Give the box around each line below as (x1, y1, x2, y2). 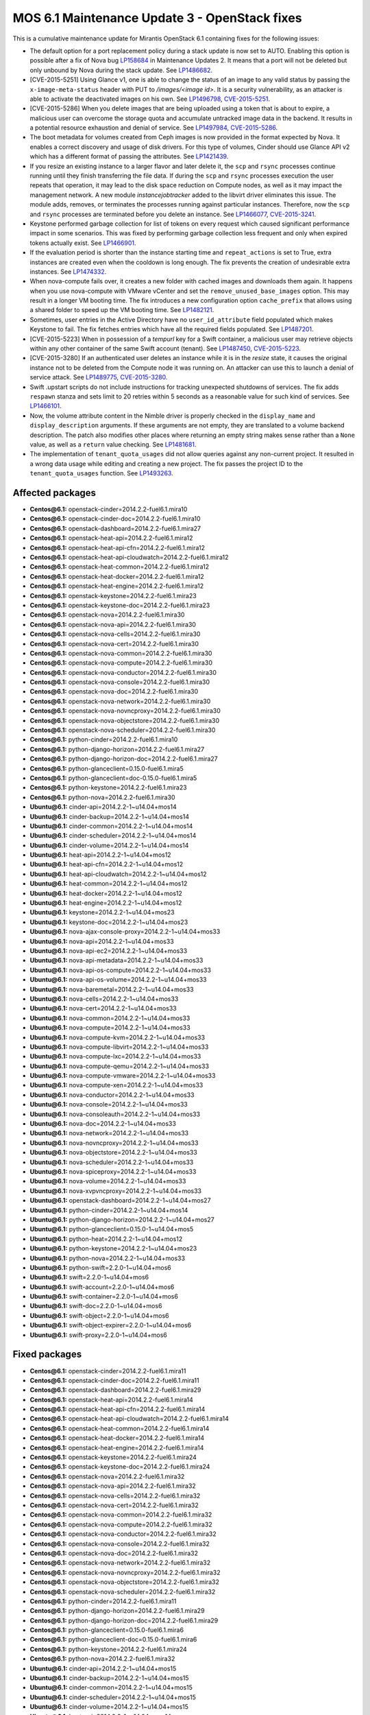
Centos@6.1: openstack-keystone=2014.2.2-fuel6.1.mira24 (29, 1453, 197, 1461)
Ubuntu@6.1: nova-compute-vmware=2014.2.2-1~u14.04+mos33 (29, 1072, 216, 1080)
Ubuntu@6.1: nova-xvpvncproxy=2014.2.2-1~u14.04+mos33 (29, 1187, 202, 1195)
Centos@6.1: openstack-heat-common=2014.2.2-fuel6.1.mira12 (29, 563, 210, 571)
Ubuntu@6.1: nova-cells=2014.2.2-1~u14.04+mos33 (29, 995, 179, 1003)
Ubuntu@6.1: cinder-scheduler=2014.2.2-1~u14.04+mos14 (29, 831, 197, 840)
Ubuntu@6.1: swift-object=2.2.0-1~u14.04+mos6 (29, 1311, 169, 1320)
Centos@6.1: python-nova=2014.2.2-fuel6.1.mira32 (29, 1655, 175, 1663)
